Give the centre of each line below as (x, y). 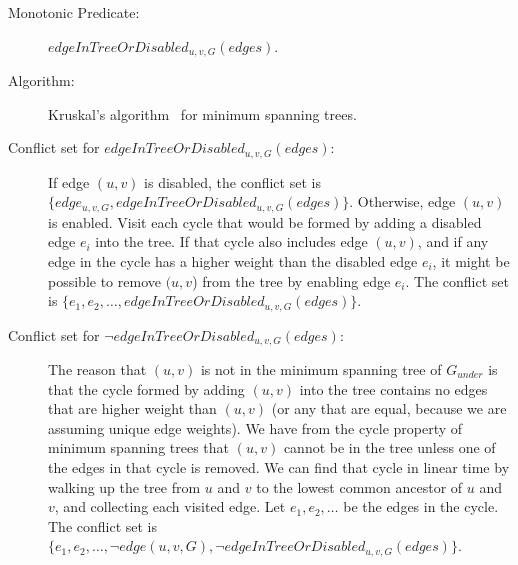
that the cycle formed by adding (146, 388)
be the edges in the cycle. (421, 506)
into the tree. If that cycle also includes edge (231, 241)
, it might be (471, 260)
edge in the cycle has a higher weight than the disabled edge (233, 260)
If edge (69, 181)
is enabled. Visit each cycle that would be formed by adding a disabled (265, 221)
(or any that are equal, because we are (389, 408)
